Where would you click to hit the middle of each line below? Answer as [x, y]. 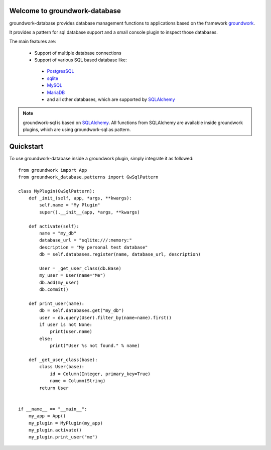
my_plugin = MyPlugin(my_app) [65, 423]
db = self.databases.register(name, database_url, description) [120, 254]
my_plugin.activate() [55, 430]
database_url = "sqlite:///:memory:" [86, 240]
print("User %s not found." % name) [95, 346]
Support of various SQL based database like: [81, 60]
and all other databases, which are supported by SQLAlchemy [111, 99]
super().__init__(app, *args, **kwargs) [90, 212]
